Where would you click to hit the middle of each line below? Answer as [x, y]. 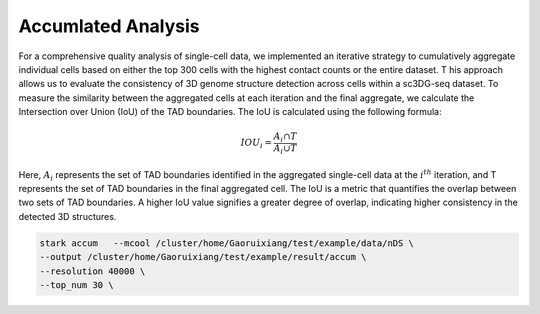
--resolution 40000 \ [92, 271]
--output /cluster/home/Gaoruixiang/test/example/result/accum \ [203, 257]
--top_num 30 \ [76, 284]
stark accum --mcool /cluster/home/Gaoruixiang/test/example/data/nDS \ [227, 243]
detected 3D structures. [67, 216]
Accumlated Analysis [109, 26]
